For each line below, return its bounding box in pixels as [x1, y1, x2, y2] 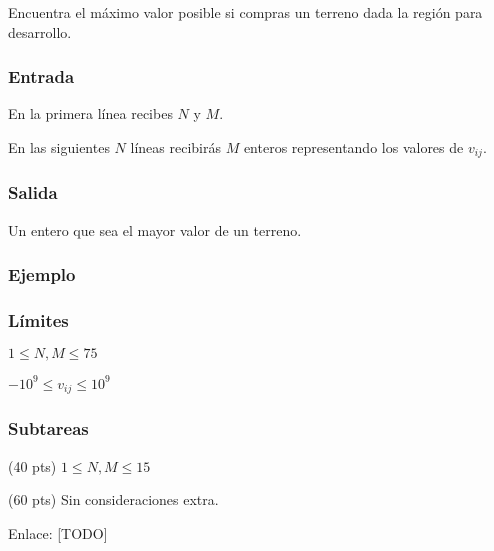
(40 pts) [8, 455, 57, 476]
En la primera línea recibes [8, 103, 173, 124]
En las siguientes [8, 137, 110, 157]
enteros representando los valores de [243, 137, 464, 157]
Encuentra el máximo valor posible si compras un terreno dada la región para [8, 2, 483, 22]
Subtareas [8, 416, 89, 441]
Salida [8, 180, 58, 205]
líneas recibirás [130, 137, 221, 157]
